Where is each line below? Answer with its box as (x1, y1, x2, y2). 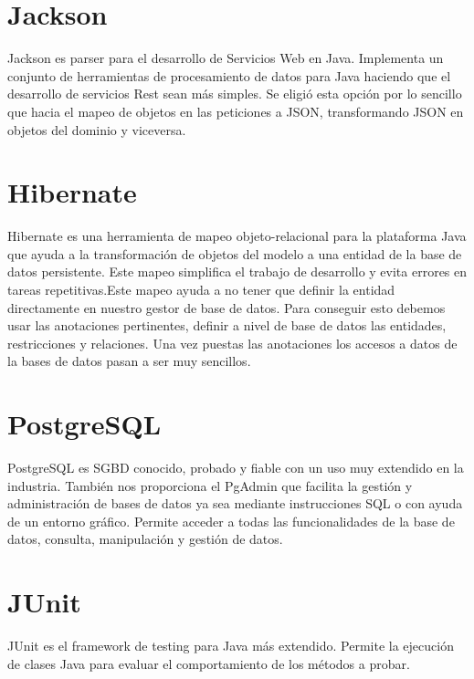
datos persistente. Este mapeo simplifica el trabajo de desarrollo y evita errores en (7, 262, 468, 281)
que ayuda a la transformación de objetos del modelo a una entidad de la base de (7, 244, 462, 263)
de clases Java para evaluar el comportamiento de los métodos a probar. (7, 653, 410, 673)
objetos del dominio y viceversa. (7, 120, 186, 139)
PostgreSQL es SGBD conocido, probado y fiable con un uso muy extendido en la (7, 458, 464, 477)
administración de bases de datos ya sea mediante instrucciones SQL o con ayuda (7, 494, 463, 513)
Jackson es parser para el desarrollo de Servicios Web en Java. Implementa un (7, 48, 444, 68)
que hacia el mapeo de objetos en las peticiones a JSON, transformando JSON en (7, 101, 464, 120)
